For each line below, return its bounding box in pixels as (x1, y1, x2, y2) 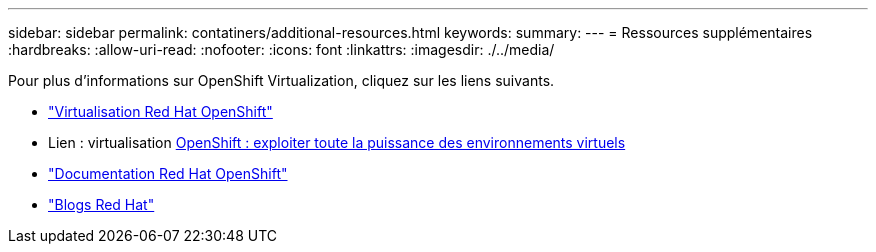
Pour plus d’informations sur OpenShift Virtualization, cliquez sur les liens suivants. (8, 72, 555, 89)
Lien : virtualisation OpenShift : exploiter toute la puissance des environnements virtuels (48, 134, 626, 151)
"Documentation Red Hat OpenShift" (48, 165, 288, 182)
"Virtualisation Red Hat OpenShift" (48, 103, 273, 120)
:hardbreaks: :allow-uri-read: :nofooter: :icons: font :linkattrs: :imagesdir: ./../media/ (8, 41, 555, 58)
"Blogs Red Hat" (48, 196, 155, 213)
